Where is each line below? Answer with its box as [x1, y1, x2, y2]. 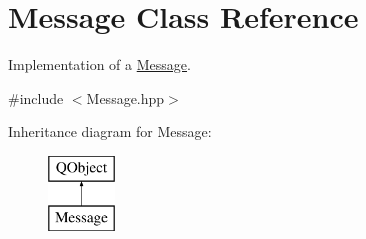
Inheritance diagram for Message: [8, 121, 212, 142]
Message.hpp [86, 87, 165, 108]
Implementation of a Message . [8, 54, 191, 75]
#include [8, 87, 64, 108]
